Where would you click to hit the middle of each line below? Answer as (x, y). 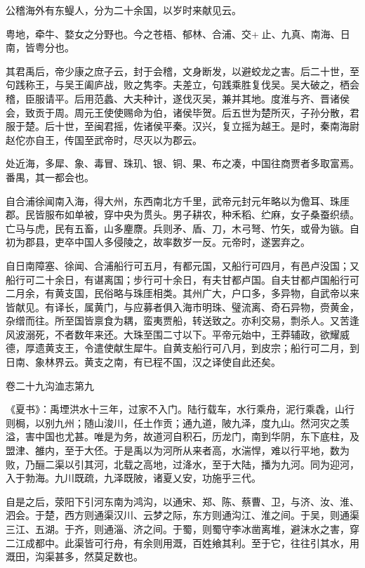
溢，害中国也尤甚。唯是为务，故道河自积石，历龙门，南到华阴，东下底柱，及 (182, 436)
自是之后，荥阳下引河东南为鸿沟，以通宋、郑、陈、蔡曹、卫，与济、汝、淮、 (182, 501)
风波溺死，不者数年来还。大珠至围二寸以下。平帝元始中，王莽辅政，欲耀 (173, 334)
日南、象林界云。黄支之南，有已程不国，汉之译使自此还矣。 (143, 362)
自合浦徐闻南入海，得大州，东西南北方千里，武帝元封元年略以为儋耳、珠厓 (178, 200)
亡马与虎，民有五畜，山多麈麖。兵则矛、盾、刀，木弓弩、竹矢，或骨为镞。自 (182, 228)
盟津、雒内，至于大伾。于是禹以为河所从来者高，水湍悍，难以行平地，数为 (178, 450)
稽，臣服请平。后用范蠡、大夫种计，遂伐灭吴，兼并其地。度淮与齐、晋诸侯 (178, 98)
